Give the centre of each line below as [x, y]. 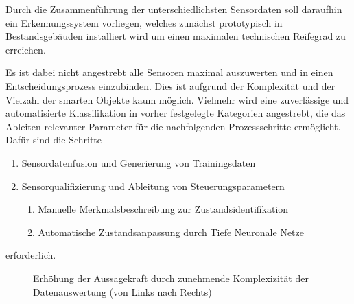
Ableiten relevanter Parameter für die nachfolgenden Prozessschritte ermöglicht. [173, 126]
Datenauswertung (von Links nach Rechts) [122, 291]
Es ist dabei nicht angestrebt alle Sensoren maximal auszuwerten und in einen [169, 72]
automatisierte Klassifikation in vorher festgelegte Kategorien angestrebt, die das [176, 113]
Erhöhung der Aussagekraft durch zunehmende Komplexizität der [171, 278]
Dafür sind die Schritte [54, 140]
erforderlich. [31, 255]
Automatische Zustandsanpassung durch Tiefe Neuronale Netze [171, 232]
